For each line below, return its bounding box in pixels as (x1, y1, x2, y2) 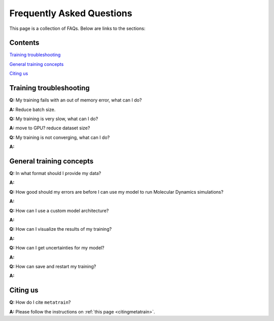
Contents (9, 39, 40, 47)
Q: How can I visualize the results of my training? (9, 226, 112, 232)
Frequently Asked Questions (9, 8, 132, 19)
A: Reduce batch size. (9, 106, 56, 113)
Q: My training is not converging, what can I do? (9, 134, 110, 140)
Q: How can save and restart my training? (9, 263, 96, 269)
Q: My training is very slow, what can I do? (9, 116, 98, 122)
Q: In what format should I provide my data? (9, 170, 101, 176)
